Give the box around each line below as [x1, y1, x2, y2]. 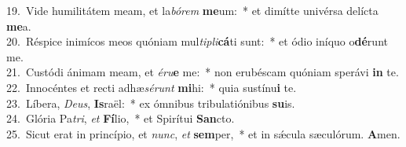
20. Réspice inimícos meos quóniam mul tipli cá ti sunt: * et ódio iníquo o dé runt [6, 33, 388, 50]
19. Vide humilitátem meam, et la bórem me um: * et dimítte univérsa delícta [6, 2, 379, 18]
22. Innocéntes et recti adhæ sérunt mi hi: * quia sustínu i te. [6, 79, 297, 95]
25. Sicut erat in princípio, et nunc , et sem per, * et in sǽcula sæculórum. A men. [6, 125, 401, 141]
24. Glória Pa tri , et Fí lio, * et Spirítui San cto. [6, 110, 235, 127]
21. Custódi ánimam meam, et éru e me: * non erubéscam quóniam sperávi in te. [6, 64, 399, 80]
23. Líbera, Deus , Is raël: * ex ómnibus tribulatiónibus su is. [6, 94, 295, 111]
